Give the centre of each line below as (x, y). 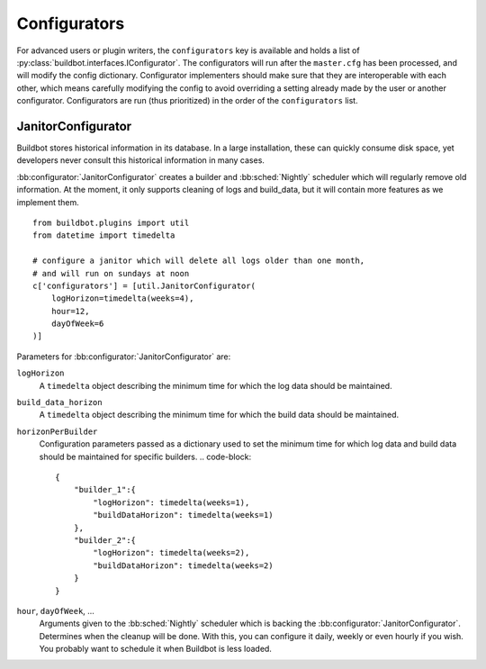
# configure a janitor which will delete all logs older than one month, (199, 261)
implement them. (48, 202)
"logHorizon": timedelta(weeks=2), (171, 553)
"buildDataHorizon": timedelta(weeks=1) (183, 515)
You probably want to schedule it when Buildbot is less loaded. (155, 649)
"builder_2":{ (105, 540)
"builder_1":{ (105, 490)
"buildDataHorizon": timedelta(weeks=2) (183, 565)
